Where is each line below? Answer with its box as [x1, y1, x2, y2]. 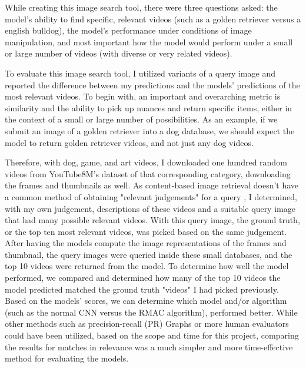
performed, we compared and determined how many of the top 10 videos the [5, 271, 281, 284]
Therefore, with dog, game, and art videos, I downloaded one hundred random [5, 156, 287, 168]
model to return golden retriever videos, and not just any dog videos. [5, 136, 254, 148]
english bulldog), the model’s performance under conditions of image [5, 24, 252, 37]
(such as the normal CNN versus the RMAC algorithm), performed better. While [5, 306, 298, 318]
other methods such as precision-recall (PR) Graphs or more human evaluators [5, 317, 289, 330]
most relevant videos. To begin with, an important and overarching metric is [5, 90, 281, 102]
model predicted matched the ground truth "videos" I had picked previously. [5, 283, 279, 295]
